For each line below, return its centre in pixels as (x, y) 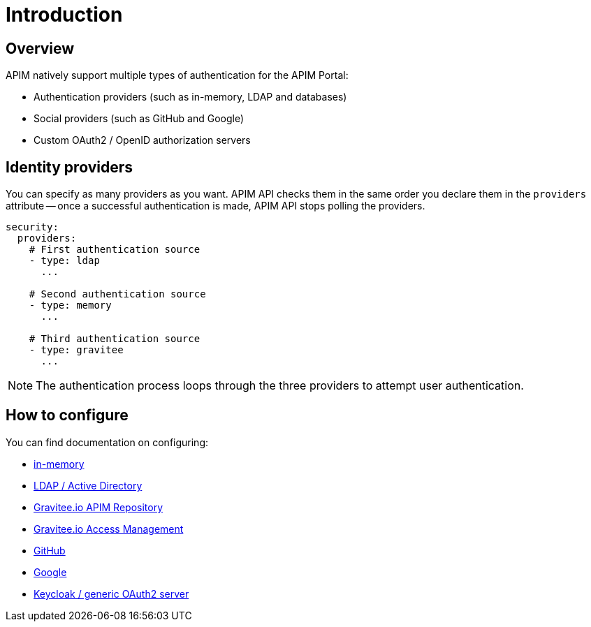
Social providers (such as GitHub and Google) (139, 119)
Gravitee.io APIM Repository (98, 507)
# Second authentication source (117, 294)
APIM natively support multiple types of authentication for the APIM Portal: (177, 75)
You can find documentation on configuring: (107, 442)
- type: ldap (64, 261)
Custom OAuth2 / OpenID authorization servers (142, 140)
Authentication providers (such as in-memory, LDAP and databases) (190, 97)
